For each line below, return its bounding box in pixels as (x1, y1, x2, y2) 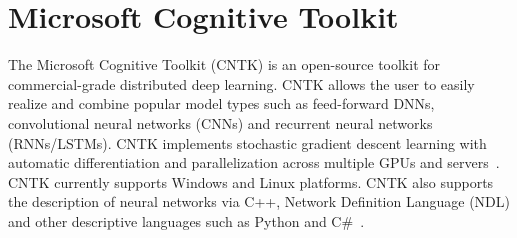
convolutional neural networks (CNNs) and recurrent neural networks (8, 112, 433, 133)
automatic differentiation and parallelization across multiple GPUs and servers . (8, 152, 500, 173)
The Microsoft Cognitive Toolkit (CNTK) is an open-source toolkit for (8, 54, 441, 75)
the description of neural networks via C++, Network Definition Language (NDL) (8, 191, 510, 212)
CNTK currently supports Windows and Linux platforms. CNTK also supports (8, 171, 494, 192)
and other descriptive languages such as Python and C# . (8, 210, 365, 231)
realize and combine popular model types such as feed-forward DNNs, (8, 93, 435, 114)
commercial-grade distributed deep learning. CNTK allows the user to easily (8, 73, 475, 94)
